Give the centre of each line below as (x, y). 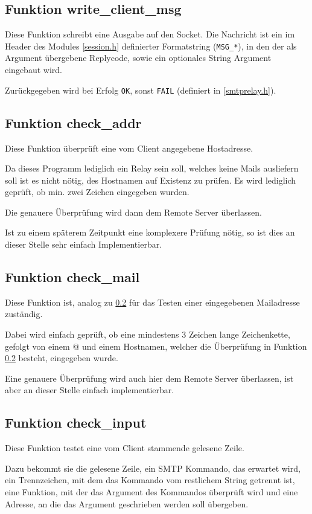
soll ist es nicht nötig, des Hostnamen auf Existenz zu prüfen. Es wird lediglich (151, 180)
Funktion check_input (76, 422)
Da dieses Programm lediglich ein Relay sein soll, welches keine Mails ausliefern (152, 168)
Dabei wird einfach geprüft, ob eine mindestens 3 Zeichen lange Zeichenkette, (148, 334)
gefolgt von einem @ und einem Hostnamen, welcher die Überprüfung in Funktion (156, 346)
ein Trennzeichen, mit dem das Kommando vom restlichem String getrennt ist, (150, 480)
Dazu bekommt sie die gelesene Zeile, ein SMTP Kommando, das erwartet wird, (153, 468)
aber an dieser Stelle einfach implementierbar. (90, 390)
